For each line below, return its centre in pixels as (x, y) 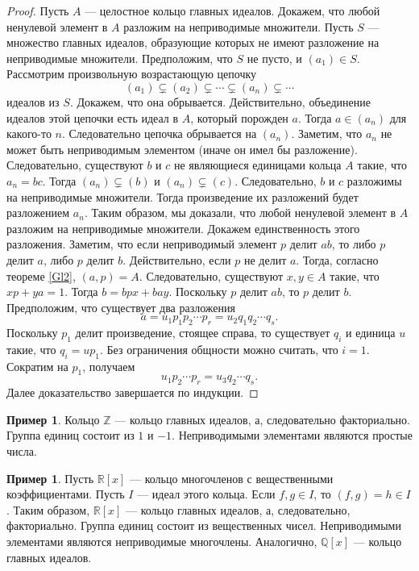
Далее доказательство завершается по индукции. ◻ (133, 392)
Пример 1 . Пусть (50, 478)
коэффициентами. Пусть (66, 494)
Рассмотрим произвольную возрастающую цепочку (132, 74)
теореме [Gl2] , (41, 275)
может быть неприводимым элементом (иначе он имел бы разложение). (182, 149)
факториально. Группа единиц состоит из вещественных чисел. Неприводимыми (204, 525)
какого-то (29, 133)
